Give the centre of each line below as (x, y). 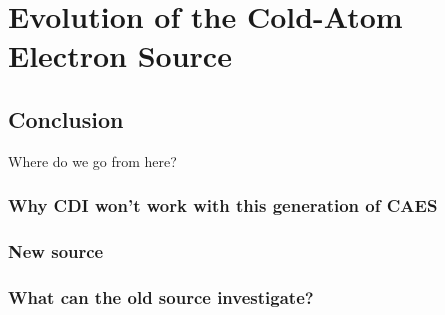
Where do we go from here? (92, 160)
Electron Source (120, 55)
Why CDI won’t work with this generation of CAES (223, 205)
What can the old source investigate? (161, 296)
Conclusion (66, 118)
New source (56, 251)
